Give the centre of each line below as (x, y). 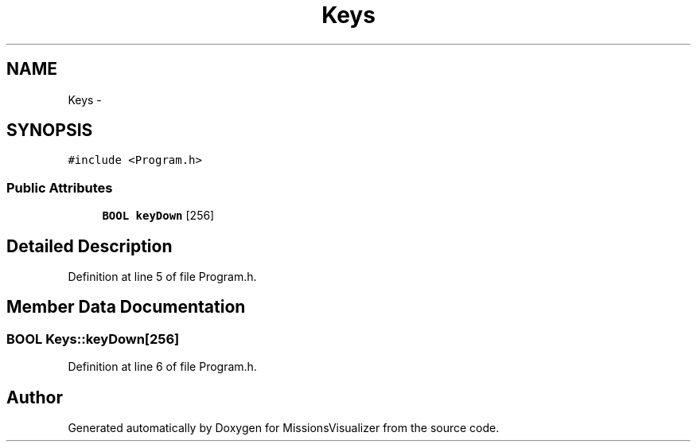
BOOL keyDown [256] (158, 216)
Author (35, 397)
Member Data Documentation (126, 307)
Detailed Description (90, 246)
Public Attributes (60, 187)
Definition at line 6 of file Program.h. (162, 367)
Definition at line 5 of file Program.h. (162, 277)
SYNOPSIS (50, 131)
